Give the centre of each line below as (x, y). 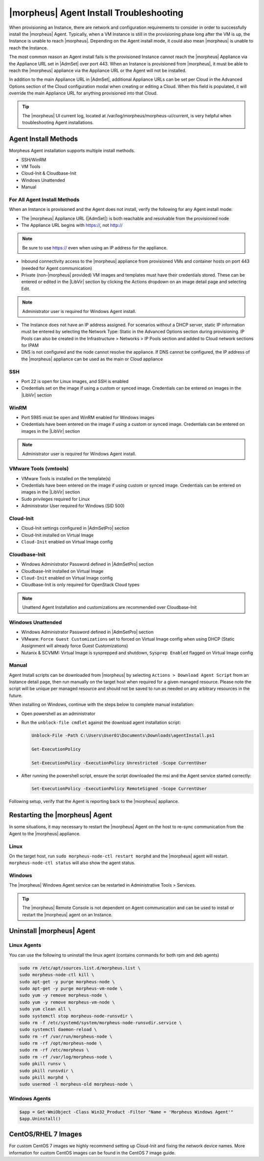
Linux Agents (25, 945)
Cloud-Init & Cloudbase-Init (49, 173)
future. (16, 695)
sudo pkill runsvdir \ (46, 1071)
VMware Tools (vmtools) (39, 469)
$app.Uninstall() (40, 1118)
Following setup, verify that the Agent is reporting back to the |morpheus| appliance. (94, 801)
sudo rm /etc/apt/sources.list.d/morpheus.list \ (80, 968)
